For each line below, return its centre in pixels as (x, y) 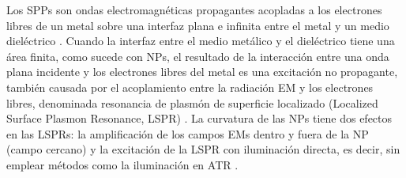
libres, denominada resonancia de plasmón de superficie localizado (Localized (192, 102)
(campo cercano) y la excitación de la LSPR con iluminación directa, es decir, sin (203, 149)
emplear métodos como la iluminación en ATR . (122, 164)
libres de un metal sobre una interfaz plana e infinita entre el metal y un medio (198, 25)
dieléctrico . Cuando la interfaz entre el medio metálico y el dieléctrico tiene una (201, 41)
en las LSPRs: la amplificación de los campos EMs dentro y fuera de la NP (188, 133)
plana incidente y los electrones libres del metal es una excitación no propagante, (202, 72)
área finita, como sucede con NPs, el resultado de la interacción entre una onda (198, 56)
